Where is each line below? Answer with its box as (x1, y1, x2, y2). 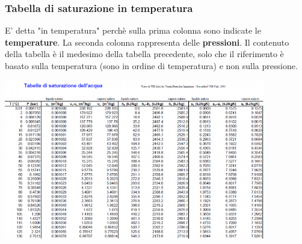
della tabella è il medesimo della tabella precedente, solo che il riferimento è (5, 47, 284, 60)
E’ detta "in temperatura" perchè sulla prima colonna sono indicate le (5, 24, 261, 37)
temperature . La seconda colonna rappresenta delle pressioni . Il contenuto (5, 35, 289, 48)
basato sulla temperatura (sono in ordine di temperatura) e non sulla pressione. (5, 59, 298, 72)
